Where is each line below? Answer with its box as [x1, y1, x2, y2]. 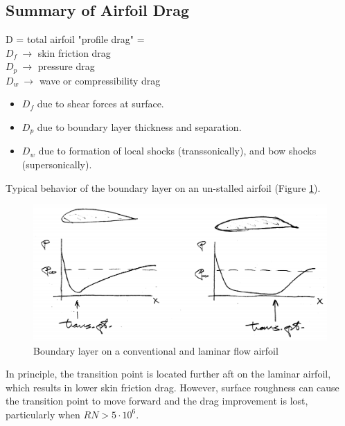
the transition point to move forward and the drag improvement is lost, [6, 393, 308, 408]
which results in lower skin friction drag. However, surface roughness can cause [6, 380, 339, 394]
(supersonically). [21, 157, 92, 172]
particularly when [6, 407, 80, 421]
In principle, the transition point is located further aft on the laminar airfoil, [6, 366, 331, 381]
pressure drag [37, 59, 95, 73]
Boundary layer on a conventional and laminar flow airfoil [33, 343, 278, 357]
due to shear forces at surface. [37, 96, 164, 111]
